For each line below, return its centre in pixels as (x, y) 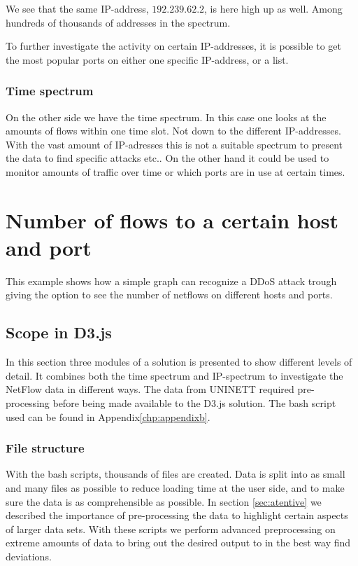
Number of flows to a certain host (172, 220)
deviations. (29, 557)
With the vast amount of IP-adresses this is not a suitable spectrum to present (174, 144)
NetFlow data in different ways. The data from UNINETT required (150, 389)
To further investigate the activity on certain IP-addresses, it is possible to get (173, 46)
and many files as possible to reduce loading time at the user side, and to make (175, 488)
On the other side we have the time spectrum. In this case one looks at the (166, 117)
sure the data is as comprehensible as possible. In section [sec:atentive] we (164, 501)
